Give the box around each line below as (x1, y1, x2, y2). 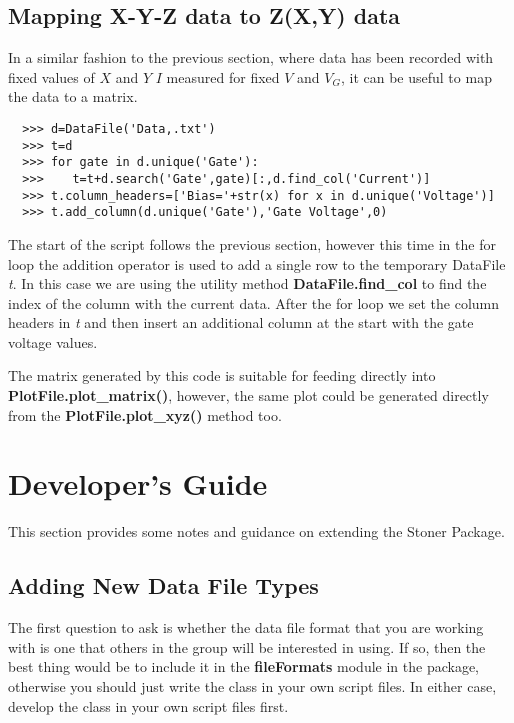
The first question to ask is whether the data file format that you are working (8, 617, 484, 638)
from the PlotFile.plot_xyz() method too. (8, 404, 282, 425)
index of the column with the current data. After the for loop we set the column (8, 292, 500, 313)
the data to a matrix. (8, 86, 138, 107)
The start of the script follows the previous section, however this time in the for (8, 233, 496, 254)
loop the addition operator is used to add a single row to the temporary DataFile (8, 253, 506, 274)
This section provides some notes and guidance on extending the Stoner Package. (8, 521, 505, 542)
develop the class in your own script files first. (8, 695, 289, 716)
